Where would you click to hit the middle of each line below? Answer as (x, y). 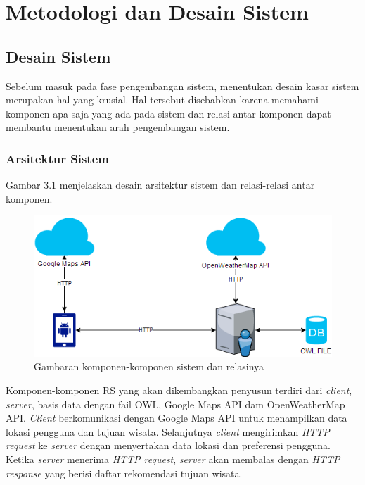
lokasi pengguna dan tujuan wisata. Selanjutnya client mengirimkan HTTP (168, 431)
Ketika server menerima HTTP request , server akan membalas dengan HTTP (173, 459)
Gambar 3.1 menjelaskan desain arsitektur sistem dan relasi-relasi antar (160, 185)
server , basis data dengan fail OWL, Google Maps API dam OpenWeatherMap (175, 404)
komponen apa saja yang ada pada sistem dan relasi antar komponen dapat (168, 113)
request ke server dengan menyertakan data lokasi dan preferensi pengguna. (168, 445)
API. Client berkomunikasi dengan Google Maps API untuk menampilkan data (177, 418)
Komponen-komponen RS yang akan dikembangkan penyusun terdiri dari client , (179, 390)
